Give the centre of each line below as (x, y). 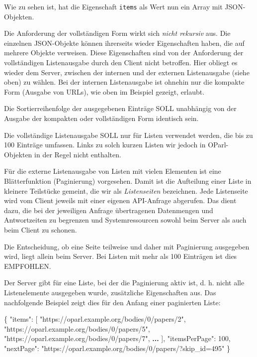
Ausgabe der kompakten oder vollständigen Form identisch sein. (101, 118)
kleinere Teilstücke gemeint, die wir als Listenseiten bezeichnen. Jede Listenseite (126, 190)
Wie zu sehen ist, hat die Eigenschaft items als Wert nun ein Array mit (113, 6)
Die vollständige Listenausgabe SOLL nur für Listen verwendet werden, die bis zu (128, 135)
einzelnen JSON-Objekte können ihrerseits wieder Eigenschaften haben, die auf (124, 43)
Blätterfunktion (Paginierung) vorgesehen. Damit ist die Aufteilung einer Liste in (128, 180)
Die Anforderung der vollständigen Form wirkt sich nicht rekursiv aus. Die (117, 33)
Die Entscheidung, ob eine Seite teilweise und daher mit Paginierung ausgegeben (127, 246)
